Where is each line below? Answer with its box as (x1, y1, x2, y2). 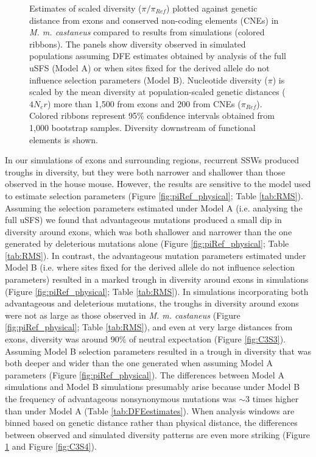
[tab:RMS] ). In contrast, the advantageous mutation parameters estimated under (5, 249, 306, 261)
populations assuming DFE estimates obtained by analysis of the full (29, 49, 286, 62)
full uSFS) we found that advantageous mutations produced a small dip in (5, 213, 282, 226)
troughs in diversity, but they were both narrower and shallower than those (5, 165, 286, 178)
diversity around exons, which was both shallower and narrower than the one (5, 225, 292, 238)
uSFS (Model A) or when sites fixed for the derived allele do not (29, 61, 270, 74)
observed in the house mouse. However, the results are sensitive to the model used (5, 177, 311, 190)
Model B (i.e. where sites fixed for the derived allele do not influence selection (5, 261, 295, 274)
